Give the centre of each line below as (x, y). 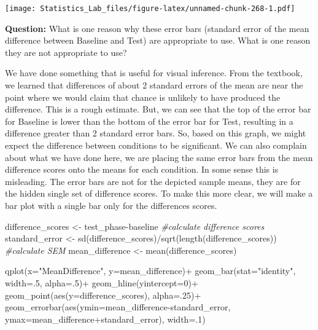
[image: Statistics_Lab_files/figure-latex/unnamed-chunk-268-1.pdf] (150, 9)
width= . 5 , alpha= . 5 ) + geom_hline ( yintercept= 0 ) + (102, 282)
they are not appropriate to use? (66, 52)
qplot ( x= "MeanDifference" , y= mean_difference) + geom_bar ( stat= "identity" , (150, 271)
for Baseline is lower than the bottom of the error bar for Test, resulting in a (149, 121)
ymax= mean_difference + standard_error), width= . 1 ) (105, 319)
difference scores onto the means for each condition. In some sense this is (142, 169)
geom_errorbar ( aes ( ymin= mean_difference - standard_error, (118, 307)
